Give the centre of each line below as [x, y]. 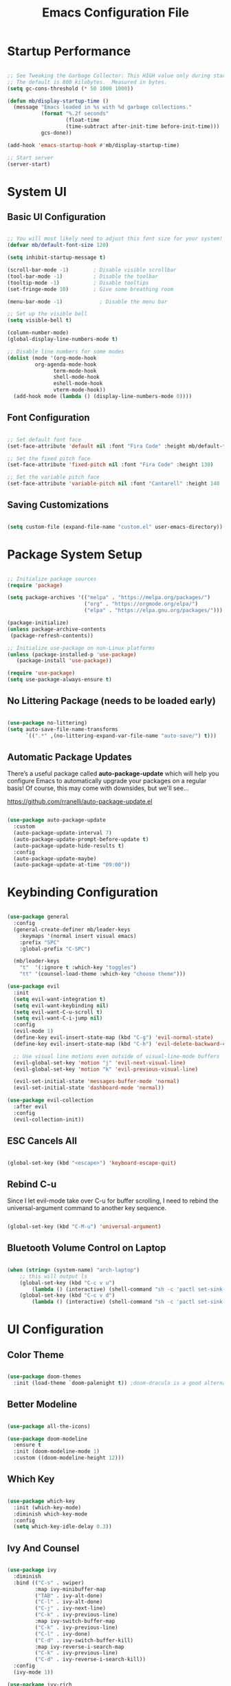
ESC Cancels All [42, 1141]
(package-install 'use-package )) [64, 661]
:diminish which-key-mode [51, 1514]
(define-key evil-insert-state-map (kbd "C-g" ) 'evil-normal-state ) [113, 1038]
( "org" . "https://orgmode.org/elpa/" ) [141, 604]
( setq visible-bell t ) [40, 320]
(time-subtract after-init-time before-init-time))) [143, 127]
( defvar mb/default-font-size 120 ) [58, 245]
